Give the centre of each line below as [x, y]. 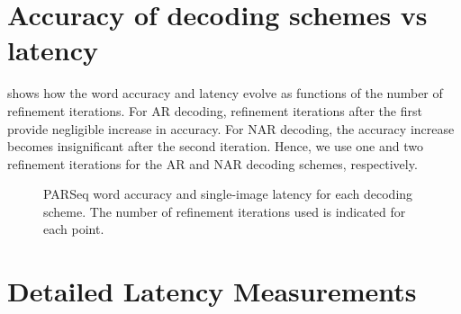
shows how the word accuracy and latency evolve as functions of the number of [225, 93]
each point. [74, 229]
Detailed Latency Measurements [212, 291]
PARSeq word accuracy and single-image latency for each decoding [228, 194]
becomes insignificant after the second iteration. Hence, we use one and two [215, 146]
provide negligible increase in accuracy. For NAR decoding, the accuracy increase [231, 128]
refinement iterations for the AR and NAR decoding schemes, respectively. [212, 163]
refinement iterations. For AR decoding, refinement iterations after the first [215, 110]
